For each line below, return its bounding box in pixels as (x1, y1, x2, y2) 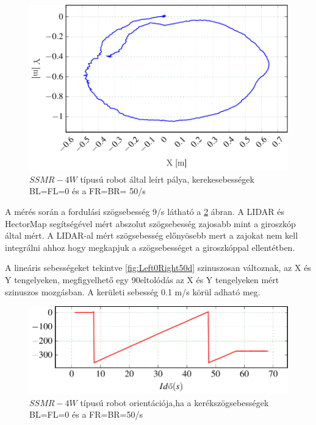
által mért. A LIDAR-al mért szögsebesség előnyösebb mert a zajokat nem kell (5, 229, 298, 242)
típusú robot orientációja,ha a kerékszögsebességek (80, 396, 269, 409)
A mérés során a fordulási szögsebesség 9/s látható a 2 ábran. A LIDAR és (5, 205, 284, 217)
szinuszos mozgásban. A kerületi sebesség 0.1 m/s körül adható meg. (5, 285, 260, 298)
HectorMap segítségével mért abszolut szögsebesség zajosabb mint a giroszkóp (5, 217, 296, 230)
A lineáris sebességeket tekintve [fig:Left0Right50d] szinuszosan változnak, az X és (5, 261, 311, 274)
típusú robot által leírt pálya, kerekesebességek (80, 172, 254, 185)
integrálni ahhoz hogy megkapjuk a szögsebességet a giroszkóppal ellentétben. (5, 241, 295, 253)
